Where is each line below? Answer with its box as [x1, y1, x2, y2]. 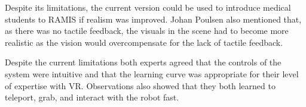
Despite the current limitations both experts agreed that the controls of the [5, 56, 281, 68]
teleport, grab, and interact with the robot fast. [5, 91, 179, 103]
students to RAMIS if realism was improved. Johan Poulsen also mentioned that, [5, 12, 302, 25]
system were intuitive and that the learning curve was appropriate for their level [5, 67, 299, 80]
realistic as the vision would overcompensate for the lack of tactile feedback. [5, 36, 283, 48]
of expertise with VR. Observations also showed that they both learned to [5, 79, 276, 92]
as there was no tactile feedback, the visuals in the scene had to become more [5, 24, 289, 37]
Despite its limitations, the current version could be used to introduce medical [5, 1, 291, 13]
